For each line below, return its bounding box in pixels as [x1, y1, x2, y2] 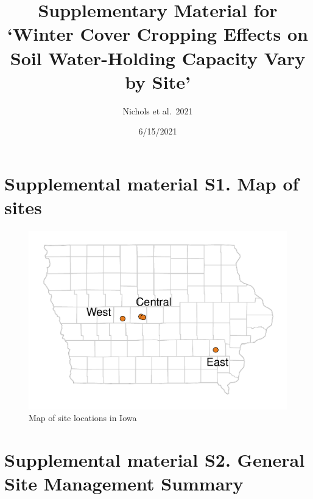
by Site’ [125, 69, 191, 94]
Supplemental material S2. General [4, 447, 305, 472]
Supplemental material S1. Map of [4, 170, 299, 195]
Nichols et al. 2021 [122, 104, 193, 117]
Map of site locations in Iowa [29, 411, 137, 424]
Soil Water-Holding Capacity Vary [10, 45, 306, 70]
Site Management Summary [4, 471, 244, 496]
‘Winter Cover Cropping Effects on [7, 21, 308, 46]
